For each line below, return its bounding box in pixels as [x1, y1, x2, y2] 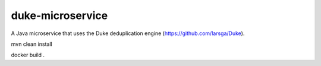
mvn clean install [11, 40, 53, 48]
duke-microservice [11, 9, 108, 22]
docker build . [11, 51, 45, 59]
